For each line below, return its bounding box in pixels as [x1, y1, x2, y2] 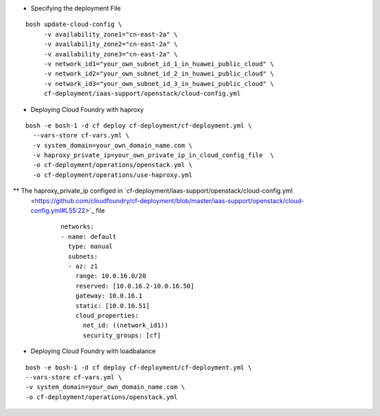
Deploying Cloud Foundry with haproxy [30, 105, 144, 114]
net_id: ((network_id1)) [82, 322, 169, 329]
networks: [61, 223, 94, 231]
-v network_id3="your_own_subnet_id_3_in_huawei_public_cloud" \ [44, 80, 274, 87]
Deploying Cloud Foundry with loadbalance [30, 347, 156, 355]
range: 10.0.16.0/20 [75, 272, 146, 280]
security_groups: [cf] [82, 331, 161, 339]
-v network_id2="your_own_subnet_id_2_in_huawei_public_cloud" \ [44, 70, 274, 78]
